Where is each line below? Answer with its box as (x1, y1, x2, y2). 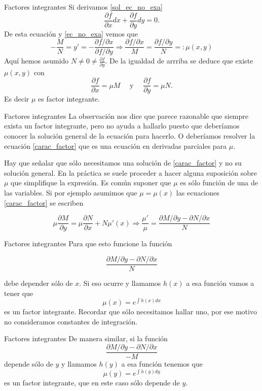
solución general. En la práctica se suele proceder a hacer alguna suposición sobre (4, 167, 257, 178)
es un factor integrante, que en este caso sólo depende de (4, 377, 180, 387)
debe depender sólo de (4, 277, 73, 288)
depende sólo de (4, 359, 53, 369)
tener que (4, 287, 33, 298)
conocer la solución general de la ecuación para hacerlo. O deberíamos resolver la (4, 131, 255, 141)
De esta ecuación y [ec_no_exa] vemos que (4, 28, 138, 39)
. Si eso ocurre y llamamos (79, 277, 161, 288)
